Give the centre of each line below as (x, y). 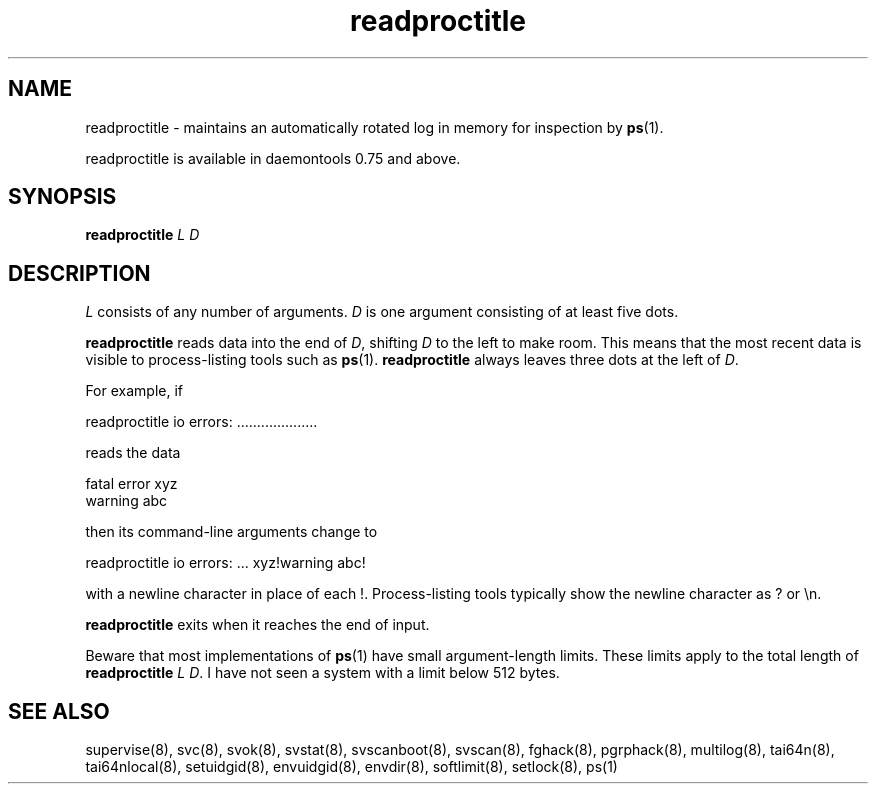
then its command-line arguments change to (231, 532)
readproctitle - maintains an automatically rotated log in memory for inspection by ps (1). (374, 127)
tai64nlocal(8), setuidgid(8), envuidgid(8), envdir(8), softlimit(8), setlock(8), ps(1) (351, 767)
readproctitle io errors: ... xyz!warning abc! (225, 563)
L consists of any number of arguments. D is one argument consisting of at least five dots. (382, 312)
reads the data (133, 453)
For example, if (134, 391)
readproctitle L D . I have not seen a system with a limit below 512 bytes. (322, 673)
